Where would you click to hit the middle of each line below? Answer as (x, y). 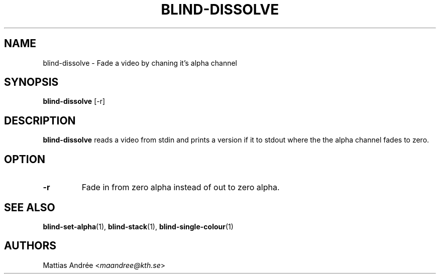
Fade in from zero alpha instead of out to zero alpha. (181, 187)
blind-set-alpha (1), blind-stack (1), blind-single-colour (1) (138, 226)
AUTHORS (30, 246)
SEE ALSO (30, 207)
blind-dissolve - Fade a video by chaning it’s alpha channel (140, 63)
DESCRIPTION (40, 120)
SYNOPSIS (31, 82)
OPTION (25, 159)
